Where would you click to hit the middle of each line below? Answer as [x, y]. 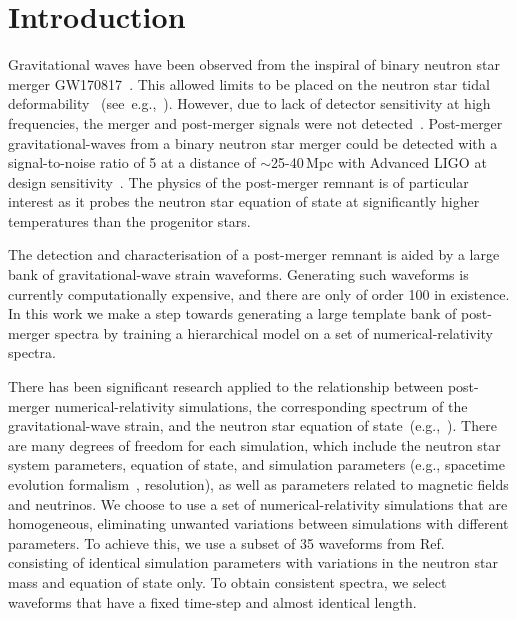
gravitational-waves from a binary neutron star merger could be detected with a [253, 142]
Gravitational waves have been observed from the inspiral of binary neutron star [254, 64]
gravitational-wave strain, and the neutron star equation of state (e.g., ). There [252, 425]
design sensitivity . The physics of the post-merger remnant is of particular [238, 181]
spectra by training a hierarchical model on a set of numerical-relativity [274, 332]
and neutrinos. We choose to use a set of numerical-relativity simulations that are [258, 503]
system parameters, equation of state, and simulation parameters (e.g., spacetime [256, 464]
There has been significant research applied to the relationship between [226, 386]
